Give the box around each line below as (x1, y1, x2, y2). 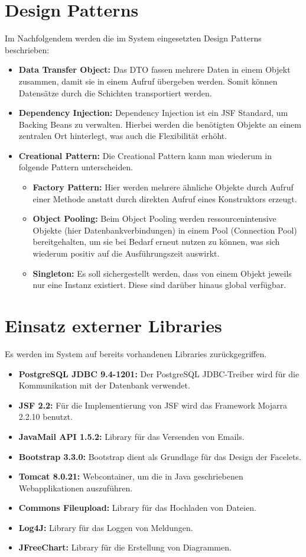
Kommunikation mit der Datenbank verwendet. (18, 379, 190, 391)
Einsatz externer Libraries (5, 313, 222, 337)
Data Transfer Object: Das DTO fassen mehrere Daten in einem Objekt (18, 63, 291, 76)
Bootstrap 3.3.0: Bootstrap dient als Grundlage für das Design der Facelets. (18, 450, 301, 462)
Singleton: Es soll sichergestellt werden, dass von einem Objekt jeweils (32, 267, 292, 279)
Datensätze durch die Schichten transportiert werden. (18, 86, 212, 99)
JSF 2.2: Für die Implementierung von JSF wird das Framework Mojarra (18, 399, 287, 411)
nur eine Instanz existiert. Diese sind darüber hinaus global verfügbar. (32, 278, 287, 291)
